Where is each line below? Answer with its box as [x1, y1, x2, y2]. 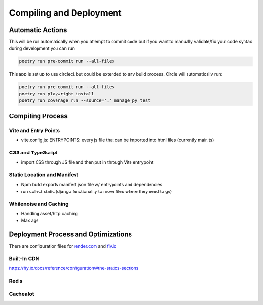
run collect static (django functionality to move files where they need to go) [21, 188, 172, 194]
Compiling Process [9, 112, 68, 120]
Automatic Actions [9, 26, 67, 34]
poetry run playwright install [19, 91, 94, 96]
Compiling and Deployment [9, 7, 122, 18]
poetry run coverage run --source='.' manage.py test [19, 98, 150, 103]
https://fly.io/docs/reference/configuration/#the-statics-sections [9, 266, 139, 271]
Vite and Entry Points [9, 127, 60, 133]
